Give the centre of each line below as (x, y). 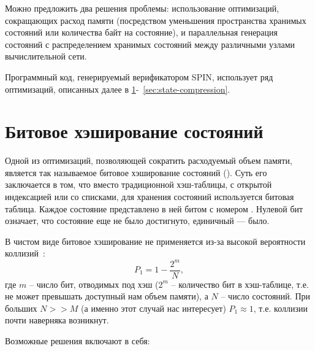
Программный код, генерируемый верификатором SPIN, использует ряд (139, 76)
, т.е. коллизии (280, 308)
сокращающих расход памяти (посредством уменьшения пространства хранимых (156, 20)
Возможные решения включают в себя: (78, 340)
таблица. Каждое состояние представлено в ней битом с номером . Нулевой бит (154, 208)
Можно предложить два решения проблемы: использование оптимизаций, (142, 8)
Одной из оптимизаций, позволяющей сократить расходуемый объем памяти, (149, 160)
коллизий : (25, 253)
